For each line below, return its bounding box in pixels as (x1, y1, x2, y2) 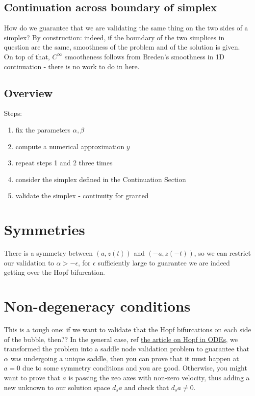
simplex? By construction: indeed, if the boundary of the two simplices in (4, 32, 225, 42)
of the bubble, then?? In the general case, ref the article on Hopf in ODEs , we (4, 334, 238, 344)
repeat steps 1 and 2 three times (15, 158, 113, 168)
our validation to (4, 257, 54, 267)
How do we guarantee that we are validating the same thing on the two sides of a (4, 23, 248, 33)
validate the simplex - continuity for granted (15, 190, 149, 201)
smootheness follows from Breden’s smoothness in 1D (64, 51, 225, 61)
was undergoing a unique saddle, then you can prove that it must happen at (10, 353, 239, 363)
